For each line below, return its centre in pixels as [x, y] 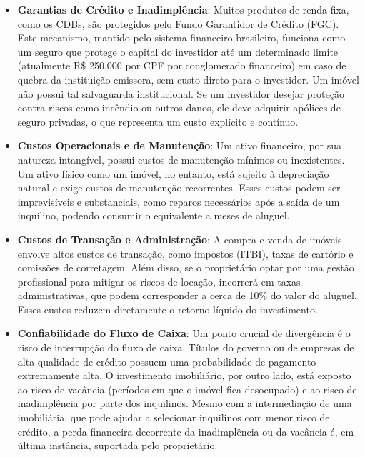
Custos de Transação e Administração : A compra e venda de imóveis [180, 239]
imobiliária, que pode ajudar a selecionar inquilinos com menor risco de [174, 417]
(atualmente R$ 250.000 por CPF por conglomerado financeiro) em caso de [182, 65]
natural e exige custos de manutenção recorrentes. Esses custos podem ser [179, 187]
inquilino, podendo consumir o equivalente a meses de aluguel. [154, 215]
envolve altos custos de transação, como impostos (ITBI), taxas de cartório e [185, 253]
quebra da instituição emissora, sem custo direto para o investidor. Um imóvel [188, 79]
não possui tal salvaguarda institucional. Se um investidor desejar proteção [181, 93]
